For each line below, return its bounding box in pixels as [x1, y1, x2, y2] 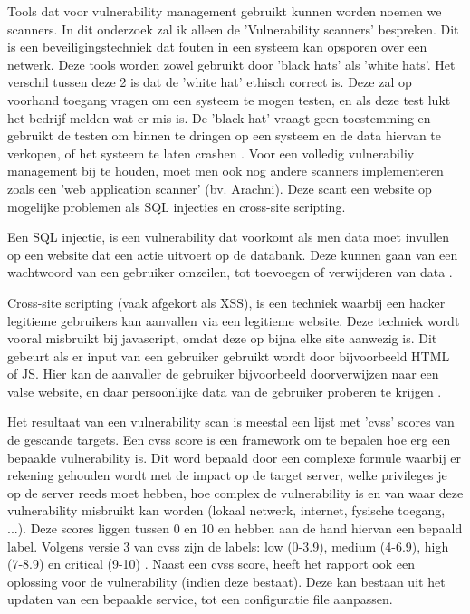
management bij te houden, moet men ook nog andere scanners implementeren [7, 161, 444, 180]
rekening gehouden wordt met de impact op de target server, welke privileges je [7, 465, 447, 484]
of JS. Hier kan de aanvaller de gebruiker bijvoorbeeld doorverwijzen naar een [7, 364, 439, 383]
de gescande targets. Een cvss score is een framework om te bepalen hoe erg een [7, 430, 451, 449]
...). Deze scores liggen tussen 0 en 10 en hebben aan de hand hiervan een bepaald [7, 519, 463, 538]
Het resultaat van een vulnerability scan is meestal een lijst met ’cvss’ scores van [7, 412, 455, 431]
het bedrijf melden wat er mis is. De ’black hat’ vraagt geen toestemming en [7, 108, 431, 127]
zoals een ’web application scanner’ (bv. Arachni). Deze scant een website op [7, 178, 432, 197]
